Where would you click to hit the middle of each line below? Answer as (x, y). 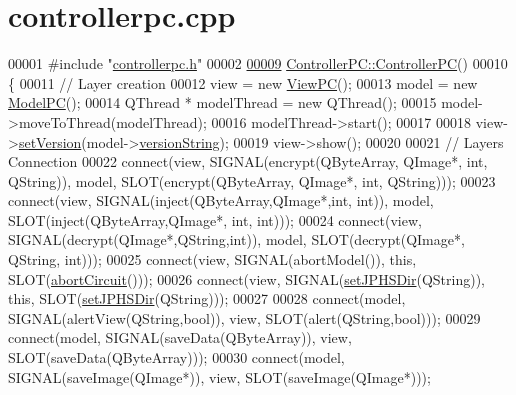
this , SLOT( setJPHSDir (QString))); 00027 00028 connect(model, (207, 298)
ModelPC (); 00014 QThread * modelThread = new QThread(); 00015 (222, 102)
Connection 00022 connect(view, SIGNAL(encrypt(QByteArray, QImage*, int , (248, 161)
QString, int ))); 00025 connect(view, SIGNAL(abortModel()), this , (212, 259)
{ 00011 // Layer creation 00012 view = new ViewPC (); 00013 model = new (243, 82)
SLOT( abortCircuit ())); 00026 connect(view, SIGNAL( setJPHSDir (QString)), (247, 278)
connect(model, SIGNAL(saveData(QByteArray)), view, (180, 337)
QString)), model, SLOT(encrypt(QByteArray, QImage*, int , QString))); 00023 (252, 180)
